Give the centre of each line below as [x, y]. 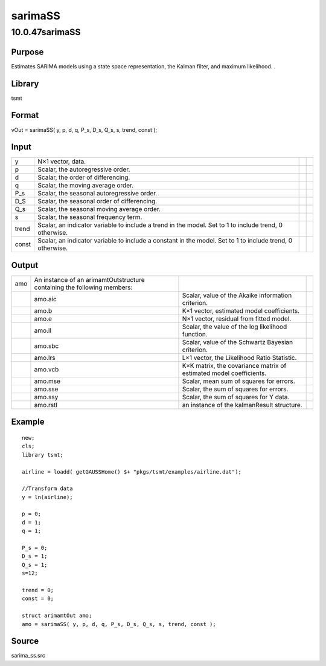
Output [25, 265]
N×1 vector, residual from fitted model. [237, 319]
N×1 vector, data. [62, 162]
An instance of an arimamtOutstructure [89, 279]
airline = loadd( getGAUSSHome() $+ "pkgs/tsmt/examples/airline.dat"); [132, 472]
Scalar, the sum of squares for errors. [235, 389]
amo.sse [46, 389]
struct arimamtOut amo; [57, 616]
